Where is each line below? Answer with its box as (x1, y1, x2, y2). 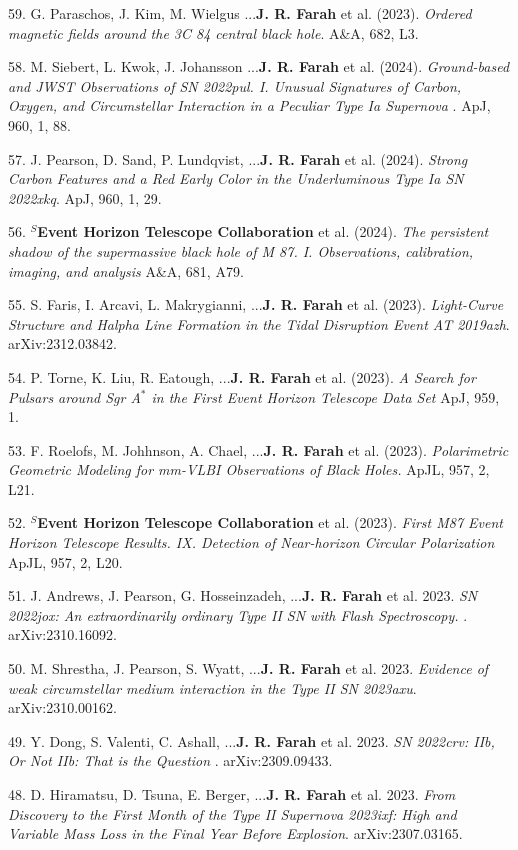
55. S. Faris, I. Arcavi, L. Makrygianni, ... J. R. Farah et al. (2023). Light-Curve (8, 294, 504, 315)
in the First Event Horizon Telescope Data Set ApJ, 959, (151, 386, 500, 407)
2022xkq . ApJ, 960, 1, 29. (8, 187, 162, 208)
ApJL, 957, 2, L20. (8, 551, 123, 572)
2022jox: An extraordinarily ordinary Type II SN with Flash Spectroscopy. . (8, 604, 468, 625)
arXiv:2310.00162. (8, 697, 117, 718)
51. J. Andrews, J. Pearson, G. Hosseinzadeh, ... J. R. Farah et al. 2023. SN (8, 585, 478, 606)
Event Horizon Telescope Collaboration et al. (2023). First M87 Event (37, 512, 503, 533)
